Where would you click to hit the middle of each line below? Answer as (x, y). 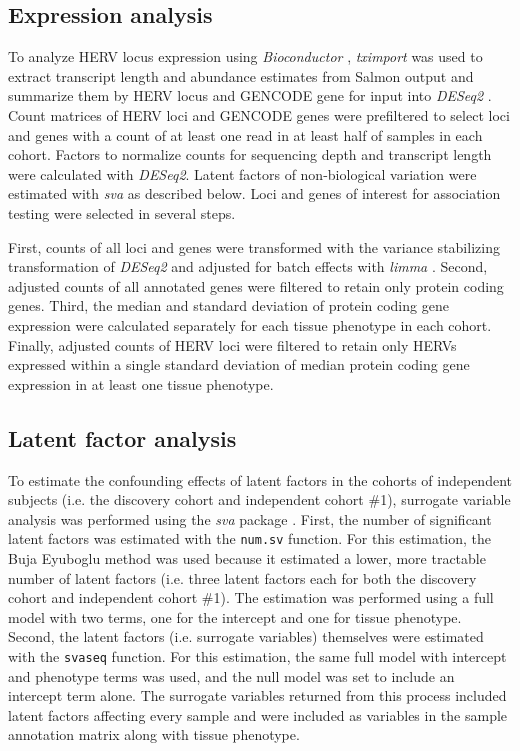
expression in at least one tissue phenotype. (141, 383)
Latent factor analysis (122, 437)
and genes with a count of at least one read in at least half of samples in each (245, 134)
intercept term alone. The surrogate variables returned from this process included (257, 695)
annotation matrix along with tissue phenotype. (154, 734)
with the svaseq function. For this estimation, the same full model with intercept (257, 655)
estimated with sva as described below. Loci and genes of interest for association (254, 193)
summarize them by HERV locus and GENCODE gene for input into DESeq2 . (250, 95)
